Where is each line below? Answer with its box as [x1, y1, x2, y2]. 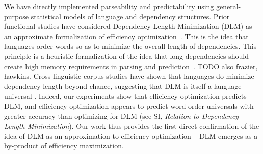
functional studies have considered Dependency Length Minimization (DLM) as [4, 21, 252, 32]
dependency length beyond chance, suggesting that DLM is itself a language [4, 80, 242, 91]
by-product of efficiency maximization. [4, 140, 124, 151]
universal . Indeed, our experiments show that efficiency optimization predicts [4, 90, 247, 101]
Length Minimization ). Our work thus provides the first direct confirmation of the [4, 120, 259, 131]
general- [216, 1, 241, 11]
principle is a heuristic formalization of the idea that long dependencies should [4, 50, 249, 61]
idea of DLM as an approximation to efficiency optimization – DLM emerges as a [4, 130, 258, 141]
